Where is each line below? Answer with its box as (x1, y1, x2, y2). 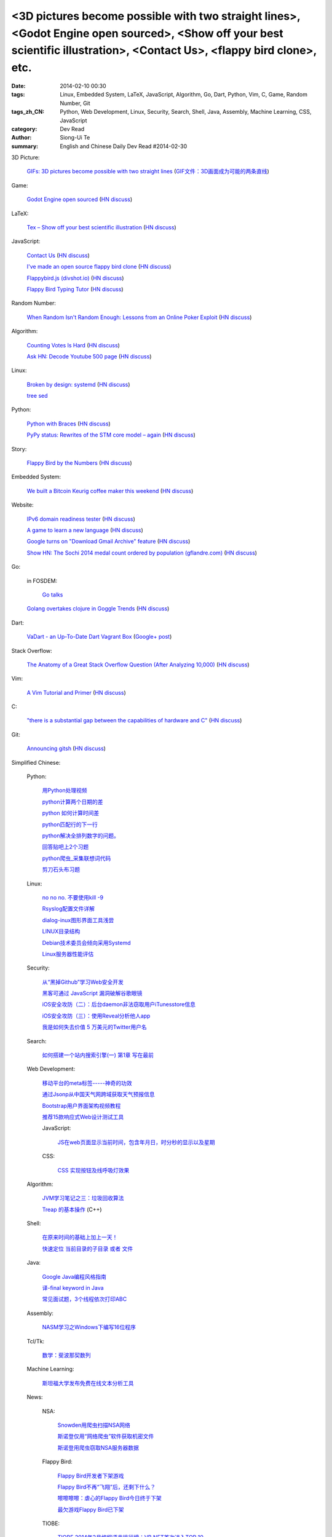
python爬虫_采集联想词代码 (42, 855, 111, 862)
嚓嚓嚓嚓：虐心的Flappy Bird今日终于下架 (57, 1495, 162, 1502)
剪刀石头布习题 (42, 866, 80, 873)
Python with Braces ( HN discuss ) (26, 420, 111, 427)
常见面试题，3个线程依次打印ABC (42, 1295, 127, 1303)
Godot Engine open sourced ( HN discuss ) (26, 196, 132, 203)
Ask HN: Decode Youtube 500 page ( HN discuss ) (26, 352, 152, 360)
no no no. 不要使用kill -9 (42, 893, 104, 901)
